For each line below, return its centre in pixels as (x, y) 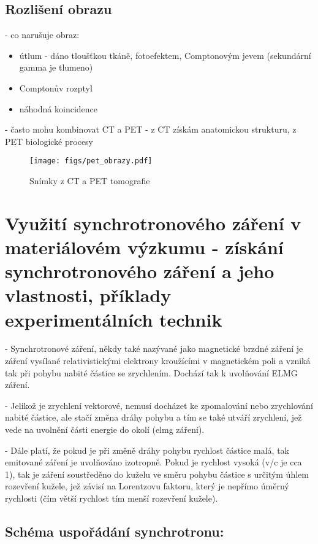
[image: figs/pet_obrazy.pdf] (91, 161)
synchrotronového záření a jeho (140, 271)
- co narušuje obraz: (42, 35)
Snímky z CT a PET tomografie (90, 181)
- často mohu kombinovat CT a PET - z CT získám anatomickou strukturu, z (151, 129)
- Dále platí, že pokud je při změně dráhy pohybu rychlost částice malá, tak (147, 450)
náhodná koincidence (58, 108)
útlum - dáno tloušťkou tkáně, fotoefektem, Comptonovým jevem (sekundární (165, 55)
